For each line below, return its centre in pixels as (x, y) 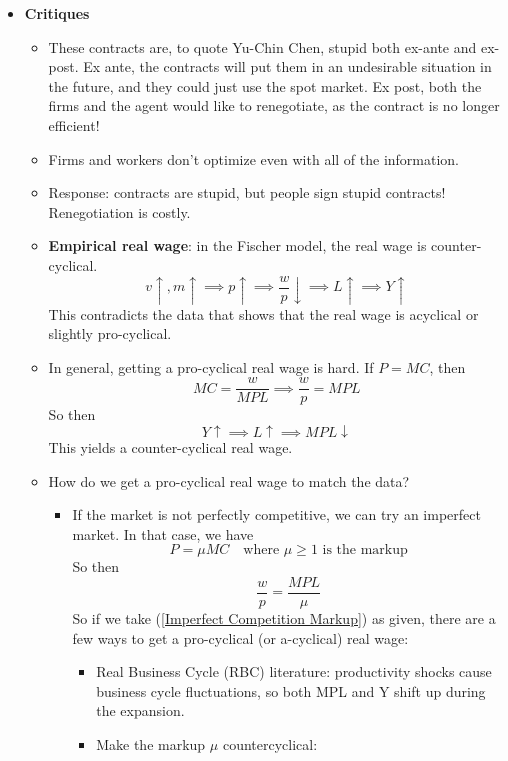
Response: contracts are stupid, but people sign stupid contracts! (247, 192)
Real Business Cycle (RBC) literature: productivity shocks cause (294, 671)
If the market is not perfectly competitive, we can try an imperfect (276, 514)
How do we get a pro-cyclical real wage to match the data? (229, 480)
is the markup (365, 550)
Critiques (57, 13)
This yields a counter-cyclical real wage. (170, 446)
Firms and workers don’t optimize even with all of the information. (254, 158)
